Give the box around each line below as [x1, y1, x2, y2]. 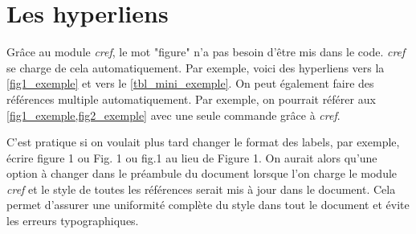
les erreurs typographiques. [6, 212, 139, 229]
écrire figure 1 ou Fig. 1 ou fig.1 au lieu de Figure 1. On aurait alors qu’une [6, 149, 377, 166]
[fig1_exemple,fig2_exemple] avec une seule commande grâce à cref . [6, 106, 341, 123]
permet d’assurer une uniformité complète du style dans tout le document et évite [6, 196, 410, 213]
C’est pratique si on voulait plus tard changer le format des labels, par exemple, [6, 133, 400, 150]
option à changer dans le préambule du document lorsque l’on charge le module [6, 165, 398, 182]
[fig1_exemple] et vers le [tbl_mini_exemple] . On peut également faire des [6, 75, 374, 92]
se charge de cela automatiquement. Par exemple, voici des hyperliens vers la [6, 59, 385, 76]
